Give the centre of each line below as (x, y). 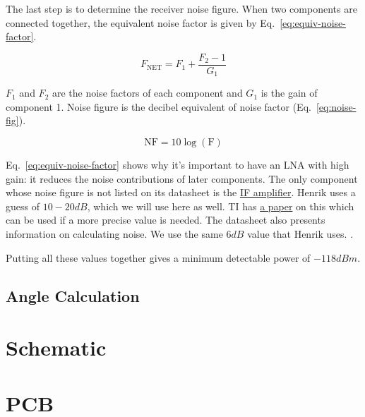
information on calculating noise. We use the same (114, 234)
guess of (23, 206)
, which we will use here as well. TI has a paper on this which (221, 206)
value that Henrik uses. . (300, 234)
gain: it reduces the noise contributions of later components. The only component (182, 178)
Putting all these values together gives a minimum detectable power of (158, 257)
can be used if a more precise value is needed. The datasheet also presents (166, 220)
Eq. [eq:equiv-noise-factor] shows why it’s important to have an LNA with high (178, 165)
